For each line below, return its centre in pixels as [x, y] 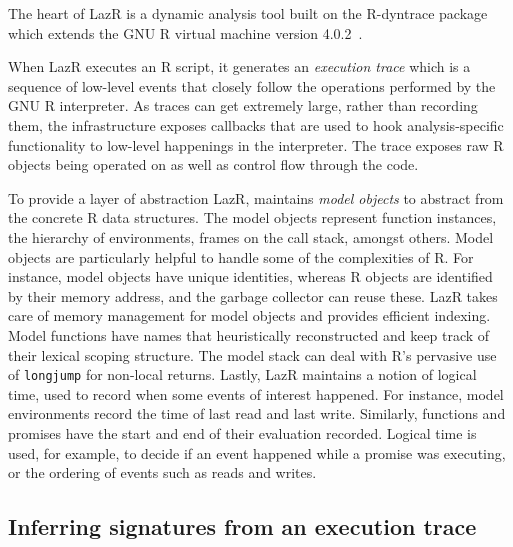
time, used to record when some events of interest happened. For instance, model [256, 393]
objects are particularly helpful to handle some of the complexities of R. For [241, 256]
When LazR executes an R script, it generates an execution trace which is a [239, 66]
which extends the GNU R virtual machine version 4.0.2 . [185, 32]
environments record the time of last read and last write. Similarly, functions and [257, 413]
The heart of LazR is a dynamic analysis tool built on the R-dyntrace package [248, 13]
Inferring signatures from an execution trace [242, 526]
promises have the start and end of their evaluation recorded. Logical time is [242, 432]
